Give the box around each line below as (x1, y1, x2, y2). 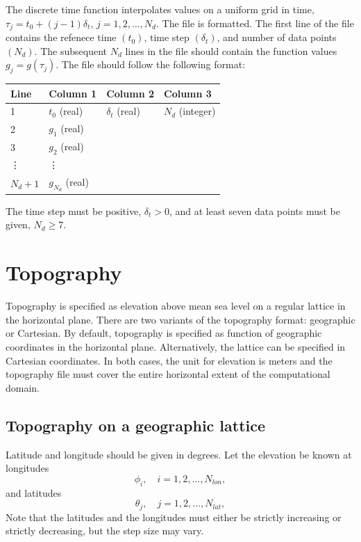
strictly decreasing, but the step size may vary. (6, 523, 204, 538)
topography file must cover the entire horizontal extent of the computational (6, 367, 330, 381)
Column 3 (164, 86, 212, 100)
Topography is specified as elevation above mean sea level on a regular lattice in (6, 298, 346, 313)
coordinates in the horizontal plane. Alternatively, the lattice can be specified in (6, 339, 346, 353)
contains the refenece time (6, 30, 117, 45)
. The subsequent (34, 43, 107, 58)
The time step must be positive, (6, 203, 142, 218)
